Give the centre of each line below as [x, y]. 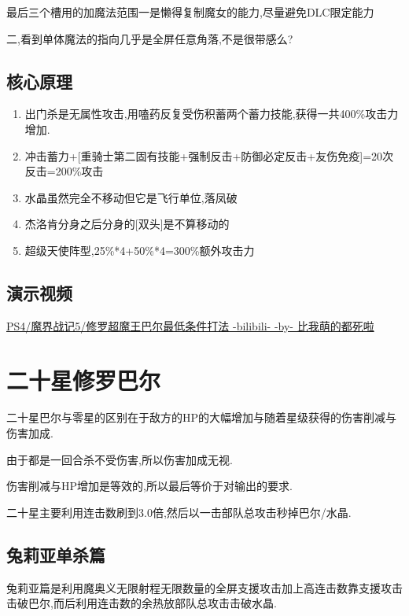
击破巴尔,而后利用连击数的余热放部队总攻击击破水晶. [142, 603]
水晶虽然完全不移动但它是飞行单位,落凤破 [131, 197]
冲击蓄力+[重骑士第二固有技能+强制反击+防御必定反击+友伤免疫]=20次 [209, 155]
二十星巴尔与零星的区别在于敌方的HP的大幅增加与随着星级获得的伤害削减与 [202, 417]
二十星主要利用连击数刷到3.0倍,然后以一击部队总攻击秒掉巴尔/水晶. [179, 512]
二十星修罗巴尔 [84, 380]
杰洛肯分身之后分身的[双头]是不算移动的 [127, 224]
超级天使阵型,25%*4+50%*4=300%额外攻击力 [140, 250]
